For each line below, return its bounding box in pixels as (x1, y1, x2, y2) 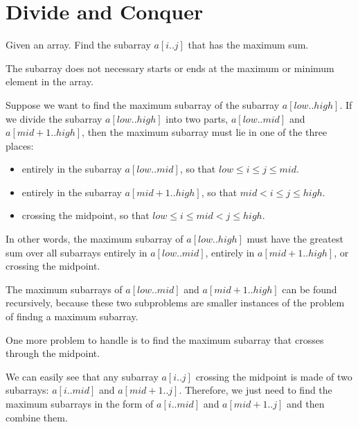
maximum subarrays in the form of (6, 397, 154, 410)
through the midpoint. (6, 346, 100, 360)
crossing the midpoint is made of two (195, 369, 352, 383)
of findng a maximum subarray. (6, 309, 138, 324)
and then (286, 397, 325, 410)
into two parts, (165, 111, 229, 125)
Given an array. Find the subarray (6, 37, 151, 52)
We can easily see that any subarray (6, 369, 159, 383)
